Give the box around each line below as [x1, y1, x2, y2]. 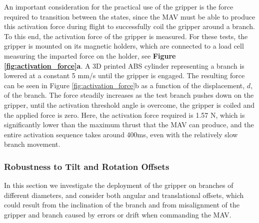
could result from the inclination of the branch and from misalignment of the [4, 199, 239, 210]
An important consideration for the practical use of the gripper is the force [4, 2, 233, 12]
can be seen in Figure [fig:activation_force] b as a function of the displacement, [4, 80, 245, 90]
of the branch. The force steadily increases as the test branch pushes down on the [4, 90, 254, 100]
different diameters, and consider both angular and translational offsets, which [4, 189, 244, 200]
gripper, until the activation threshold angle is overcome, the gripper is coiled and [4, 99, 254, 110]
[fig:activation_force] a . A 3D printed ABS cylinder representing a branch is [4, 60, 244, 71]
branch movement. [4, 139, 60, 149]
